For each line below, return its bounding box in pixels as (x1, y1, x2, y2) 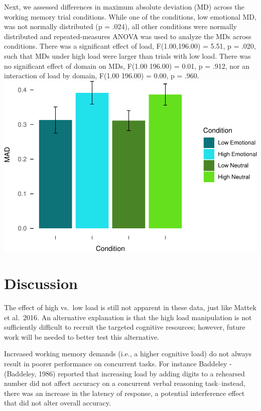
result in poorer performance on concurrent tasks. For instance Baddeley (4, 358, 227, 368)
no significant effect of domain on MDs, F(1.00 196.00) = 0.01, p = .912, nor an (4, 60, 250, 71)
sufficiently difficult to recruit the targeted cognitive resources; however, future (4, 322, 245, 332)
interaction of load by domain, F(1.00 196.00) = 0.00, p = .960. (4, 70, 199, 81)
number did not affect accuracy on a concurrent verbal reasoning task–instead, (4, 378, 245, 388)
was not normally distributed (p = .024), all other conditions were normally (4, 21, 237, 32)
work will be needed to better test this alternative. (4, 331, 160, 342)
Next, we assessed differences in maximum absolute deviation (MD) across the (4, 2, 244, 12)
